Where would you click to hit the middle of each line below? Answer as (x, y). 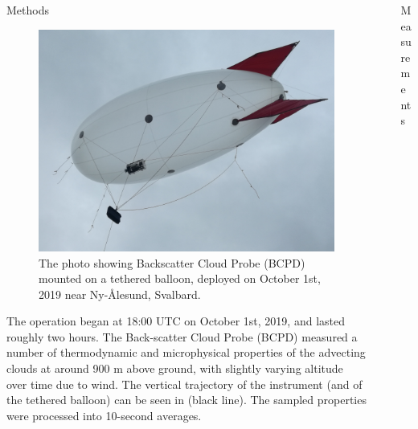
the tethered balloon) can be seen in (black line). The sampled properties (186, 400)
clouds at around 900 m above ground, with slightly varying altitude (175, 368)
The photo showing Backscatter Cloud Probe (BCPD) (172, 262)
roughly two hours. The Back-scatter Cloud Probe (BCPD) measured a (182, 336)
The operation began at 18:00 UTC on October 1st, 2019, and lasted (176, 321)
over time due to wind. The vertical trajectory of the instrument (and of (184, 384)
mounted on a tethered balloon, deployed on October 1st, (180, 278)
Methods (28, 10)
